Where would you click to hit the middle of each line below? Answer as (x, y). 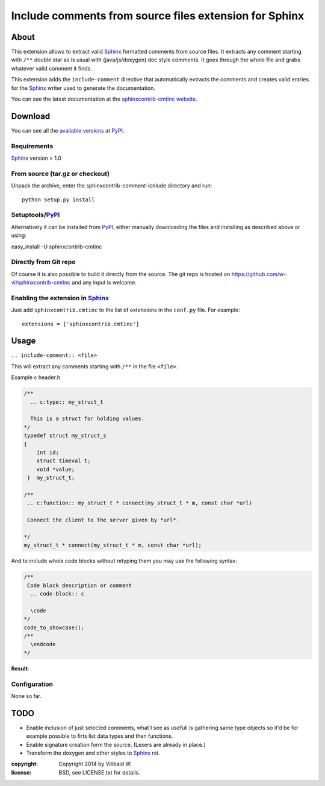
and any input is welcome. (104, 283)
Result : (20, 668)
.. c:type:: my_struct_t (67, 402)
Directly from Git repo (43, 262)
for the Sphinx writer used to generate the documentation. (83, 88)
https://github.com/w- (259, 274)
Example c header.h (36, 377)
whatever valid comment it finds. (52, 68)
